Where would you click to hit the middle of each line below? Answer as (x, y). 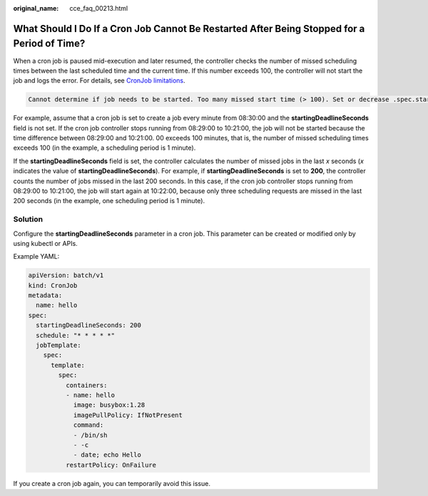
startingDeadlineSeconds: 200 (89, 325)
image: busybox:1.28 (109, 405)
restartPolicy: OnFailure (111, 465)
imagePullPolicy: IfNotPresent (128, 415)
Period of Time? (49, 44)
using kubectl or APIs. (45, 243)
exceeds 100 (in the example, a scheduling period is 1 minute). (105, 148)
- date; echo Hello (107, 455)
